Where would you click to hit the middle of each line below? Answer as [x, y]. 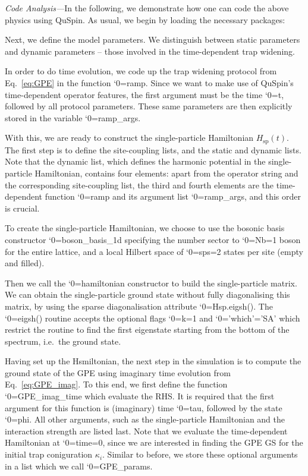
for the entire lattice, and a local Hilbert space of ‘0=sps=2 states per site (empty [154, 251]
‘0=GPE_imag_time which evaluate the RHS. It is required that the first [140, 396]
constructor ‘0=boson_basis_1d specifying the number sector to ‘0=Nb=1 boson [153, 239]
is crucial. [22, 208]
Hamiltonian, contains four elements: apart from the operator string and [166, 173]
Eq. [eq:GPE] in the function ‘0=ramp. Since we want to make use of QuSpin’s [149, 82]
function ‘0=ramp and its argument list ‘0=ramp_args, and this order [173, 196]
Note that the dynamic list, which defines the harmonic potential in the [135, 161]
